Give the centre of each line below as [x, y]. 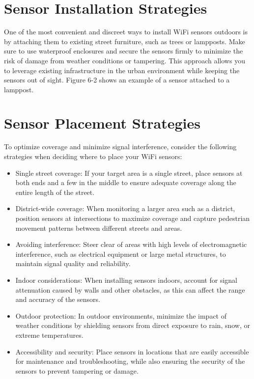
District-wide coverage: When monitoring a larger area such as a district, [125, 208]
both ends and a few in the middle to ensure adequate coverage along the [126, 182]
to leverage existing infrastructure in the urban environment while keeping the [122, 70]
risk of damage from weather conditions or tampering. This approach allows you [125, 60]
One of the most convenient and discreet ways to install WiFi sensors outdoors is [126, 32]
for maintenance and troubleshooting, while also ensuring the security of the [130, 361]
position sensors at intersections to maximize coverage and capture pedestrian [133, 218]
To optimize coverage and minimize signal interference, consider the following [120, 147]
